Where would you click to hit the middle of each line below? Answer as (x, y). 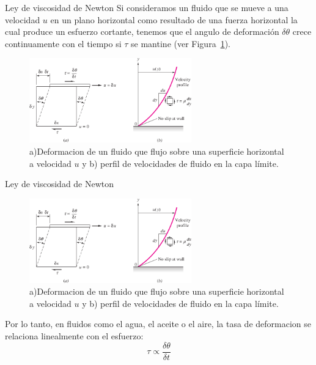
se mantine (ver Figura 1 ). (181, 43)
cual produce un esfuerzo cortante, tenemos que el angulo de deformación (142, 31)
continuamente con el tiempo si (63, 43)
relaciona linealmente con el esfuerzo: (74, 336)
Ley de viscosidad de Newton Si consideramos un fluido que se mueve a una (147, 7)
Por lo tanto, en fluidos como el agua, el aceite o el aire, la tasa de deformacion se (158, 324)
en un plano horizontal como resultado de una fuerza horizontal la (174, 19)
